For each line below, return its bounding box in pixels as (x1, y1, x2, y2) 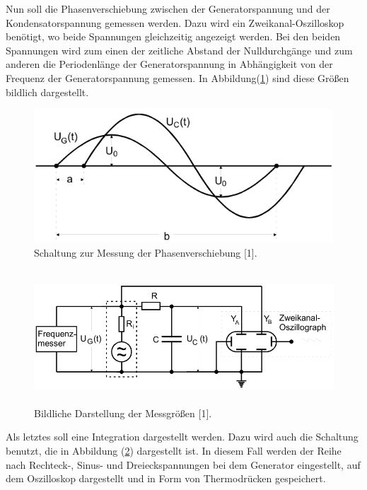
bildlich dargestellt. (6, 84, 89, 99)
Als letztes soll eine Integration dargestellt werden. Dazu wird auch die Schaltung (6, 429, 359, 444)
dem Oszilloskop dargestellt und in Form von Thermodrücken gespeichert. (6, 471, 326, 486)
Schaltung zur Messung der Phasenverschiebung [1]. (34, 245, 257, 259)
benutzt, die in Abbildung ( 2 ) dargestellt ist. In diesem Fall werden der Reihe (6, 443, 342, 458)
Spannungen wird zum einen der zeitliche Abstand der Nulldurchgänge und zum (6, 42, 353, 57)
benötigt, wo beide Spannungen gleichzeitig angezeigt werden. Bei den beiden (6, 29, 341, 44)
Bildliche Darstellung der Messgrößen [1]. (34, 405, 212, 420)
